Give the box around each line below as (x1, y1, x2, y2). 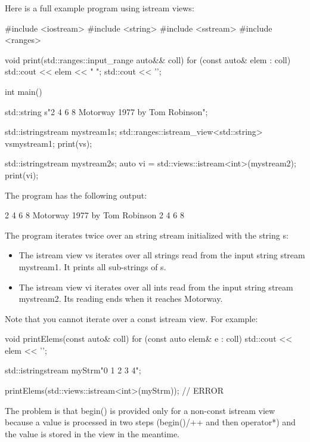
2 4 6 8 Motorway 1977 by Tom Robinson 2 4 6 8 (5, 209, 184, 221)
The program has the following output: (5, 188, 147, 201)
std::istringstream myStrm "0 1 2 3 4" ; (5, 364, 141, 376)
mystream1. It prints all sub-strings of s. (18, 260, 166, 273)
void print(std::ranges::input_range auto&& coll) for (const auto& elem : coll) (5, 53, 291, 66)
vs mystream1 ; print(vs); (5, 137, 92, 149)
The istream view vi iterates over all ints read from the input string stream (18, 280, 293, 293)
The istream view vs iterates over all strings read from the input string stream (18, 249, 305, 261)
